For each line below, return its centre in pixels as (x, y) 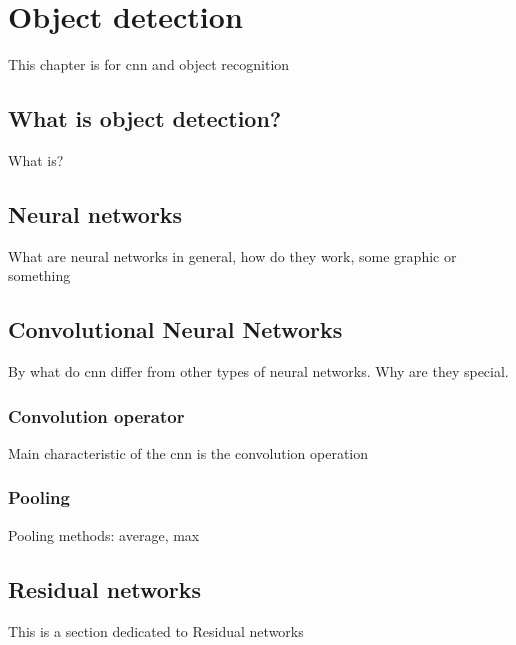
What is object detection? (145, 118)
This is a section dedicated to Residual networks (156, 630)
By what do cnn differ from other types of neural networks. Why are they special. (258, 371)
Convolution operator (96, 415)
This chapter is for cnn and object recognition (149, 64)
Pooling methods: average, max (104, 534)
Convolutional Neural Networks (175, 329)
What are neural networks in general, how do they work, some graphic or (232, 255)
